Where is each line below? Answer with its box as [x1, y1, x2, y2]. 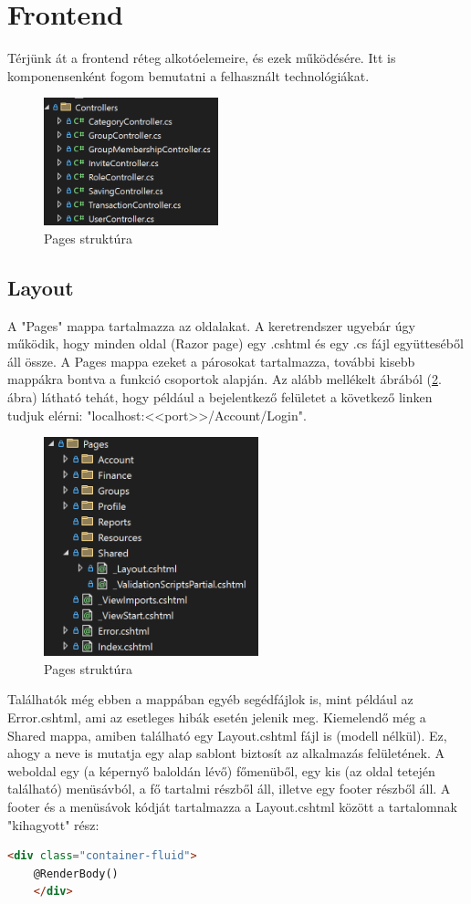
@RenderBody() [33, 867, 119, 880]
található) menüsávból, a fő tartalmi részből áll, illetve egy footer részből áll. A [7, 779, 451, 798]
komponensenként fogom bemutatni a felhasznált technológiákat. [7, 66, 370, 85]
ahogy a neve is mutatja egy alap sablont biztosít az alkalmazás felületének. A [7, 743, 445, 763]
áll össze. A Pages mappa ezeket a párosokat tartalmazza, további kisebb [7, 351, 415, 370]
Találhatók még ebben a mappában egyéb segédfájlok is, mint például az [7, 690, 413, 709]
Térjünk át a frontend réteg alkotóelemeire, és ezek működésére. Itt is [7, 48, 396, 68]
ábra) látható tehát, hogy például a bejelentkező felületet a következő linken [7, 388, 433, 407]
